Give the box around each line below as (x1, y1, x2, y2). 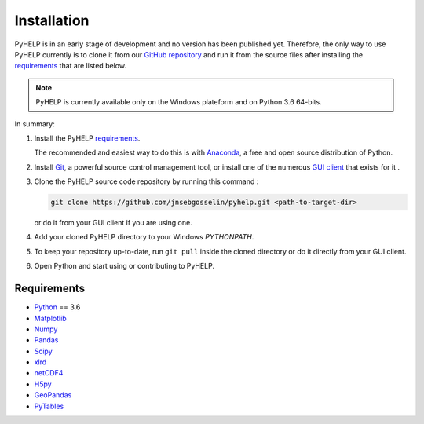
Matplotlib (34, 313, 67, 323)
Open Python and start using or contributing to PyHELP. (34, 261, 215, 271)
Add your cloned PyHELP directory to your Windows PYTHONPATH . (34, 232, 254, 242)
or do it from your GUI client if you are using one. (34, 218, 192, 228)
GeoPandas (34, 390, 72, 400)
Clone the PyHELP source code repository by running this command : (34, 177, 259, 186)
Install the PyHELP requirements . (34, 133, 141, 143)
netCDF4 (34, 368, 64, 378)
